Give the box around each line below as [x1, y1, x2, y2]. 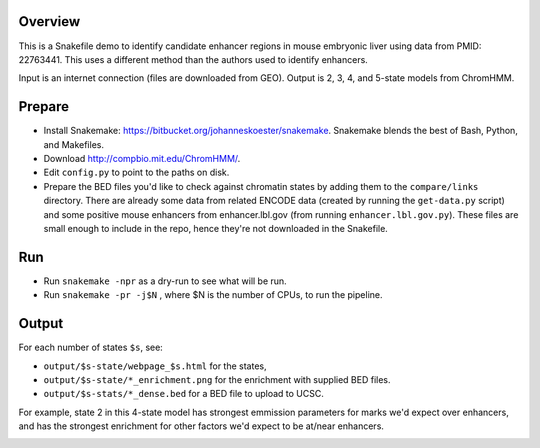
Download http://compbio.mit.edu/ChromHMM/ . [43, 152, 241, 164]
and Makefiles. [43, 138, 105, 150]
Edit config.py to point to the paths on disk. [43, 166, 230, 179]
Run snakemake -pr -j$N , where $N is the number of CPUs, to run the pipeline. [43, 289, 383, 301]
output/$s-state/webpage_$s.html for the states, [43, 360, 267, 372]
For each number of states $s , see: [18, 341, 164, 354]
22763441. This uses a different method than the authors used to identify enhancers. [18, 53, 369, 65]
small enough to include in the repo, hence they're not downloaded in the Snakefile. [43, 222, 389, 234]
